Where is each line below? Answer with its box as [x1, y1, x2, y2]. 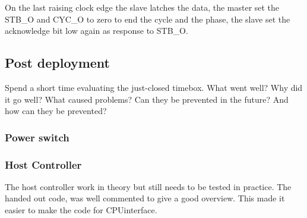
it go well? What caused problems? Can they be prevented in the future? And [5, 93, 289, 105]
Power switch [5, 129, 69, 144]
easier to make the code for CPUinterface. [5, 204, 157, 216]
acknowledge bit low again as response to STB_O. [5, 24, 188, 37]
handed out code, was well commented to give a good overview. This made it [5, 192, 285, 204]
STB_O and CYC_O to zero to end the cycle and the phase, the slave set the [5, 12, 290, 25]
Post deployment [5, 53, 110, 72]
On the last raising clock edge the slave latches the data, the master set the [5, 1, 280, 13]
